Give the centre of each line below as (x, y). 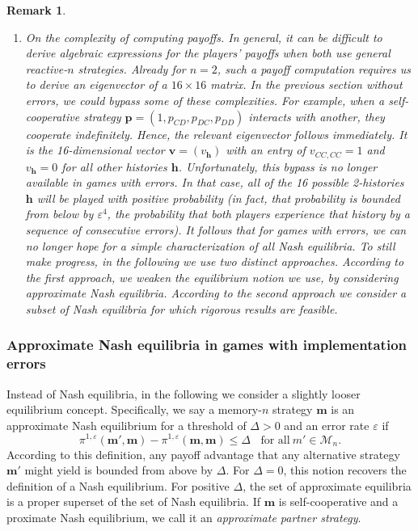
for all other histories (114, 166)
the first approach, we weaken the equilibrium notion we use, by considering (212, 277)
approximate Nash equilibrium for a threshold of (127, 425)
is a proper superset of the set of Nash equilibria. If (133, 501)
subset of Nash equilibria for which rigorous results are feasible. (182, 308)
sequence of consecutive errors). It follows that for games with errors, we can (216, 229)
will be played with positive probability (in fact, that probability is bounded (218, 198)
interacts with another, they (317, 116)
